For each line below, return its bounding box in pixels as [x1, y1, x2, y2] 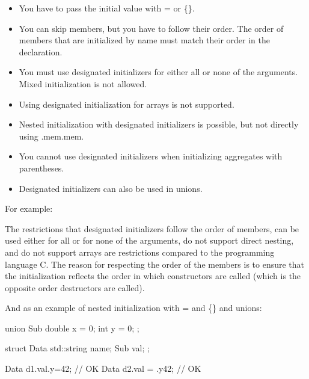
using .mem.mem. [19, 129, 84, 142]
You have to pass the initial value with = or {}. [19, 2, 195, 14]
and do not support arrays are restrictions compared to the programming [5, 245, 275, 258]
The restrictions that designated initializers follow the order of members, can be [5, 222, 299, 235]
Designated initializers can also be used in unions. [19, 182, 203, 194]
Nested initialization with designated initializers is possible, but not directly [19, 118, 299, 131]
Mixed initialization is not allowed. [19, 77, 147, 90]
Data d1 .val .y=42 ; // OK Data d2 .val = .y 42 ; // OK [5, 362, 201, 375]
